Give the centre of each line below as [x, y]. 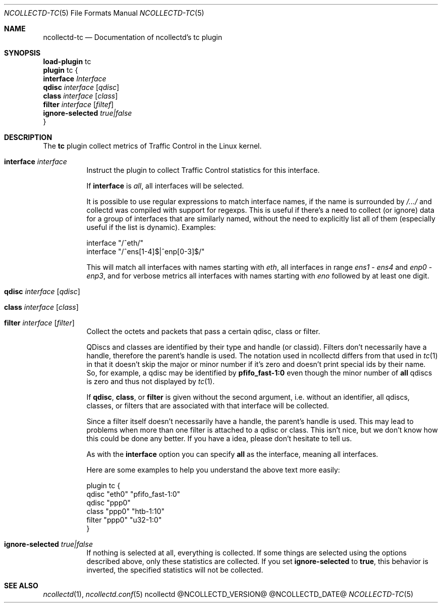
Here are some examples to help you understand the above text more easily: [213, 470]
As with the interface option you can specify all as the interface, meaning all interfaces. [232, 454]
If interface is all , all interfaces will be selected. [165, 186]
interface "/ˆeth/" [115, 243]
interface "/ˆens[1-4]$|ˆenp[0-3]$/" [146, 251]
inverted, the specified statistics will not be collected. [175, 570]
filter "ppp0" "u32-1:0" [124, 520]
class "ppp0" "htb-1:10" [126, 511]
